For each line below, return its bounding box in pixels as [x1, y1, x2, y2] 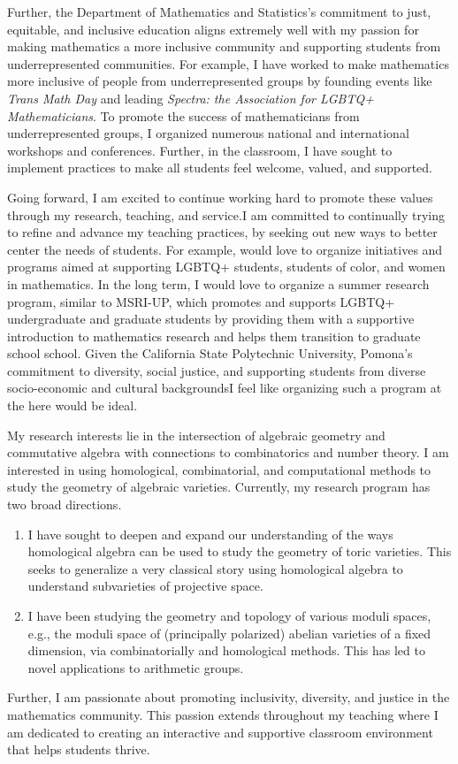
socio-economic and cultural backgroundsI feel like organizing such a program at [7, 378, 442, 397]
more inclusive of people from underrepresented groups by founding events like [7, 72, 432, 90]
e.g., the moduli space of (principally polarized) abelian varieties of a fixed [27, 623, 431, 642]
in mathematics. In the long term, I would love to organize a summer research [7, 274, 430, 293]
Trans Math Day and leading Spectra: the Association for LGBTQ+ [7, 88, 374, 107]
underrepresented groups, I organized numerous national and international [7, 124, 409, 142]
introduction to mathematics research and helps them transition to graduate [7, 326, 421, 345]
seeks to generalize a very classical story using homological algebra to [27, 559, 403, 577]
